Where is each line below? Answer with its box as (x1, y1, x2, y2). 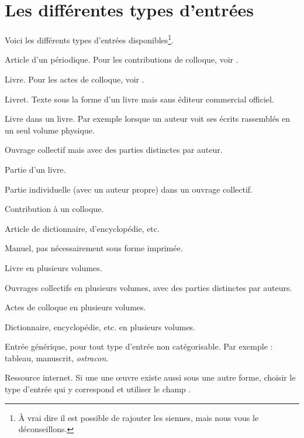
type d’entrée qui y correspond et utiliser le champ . (5, 383, 191, 395)
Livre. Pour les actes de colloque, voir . (5, 73, 144, 85)
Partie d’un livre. (5, 163, 66, 175)
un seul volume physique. (5, 124, 95, 136)
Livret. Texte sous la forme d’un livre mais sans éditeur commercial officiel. (5, 93, 274, 105)
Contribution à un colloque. (5, 203, 104, 215)
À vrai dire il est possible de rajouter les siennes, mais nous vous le (18, 411, 259, 423)
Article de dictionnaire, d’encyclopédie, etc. (5, 222, 160, 234)
